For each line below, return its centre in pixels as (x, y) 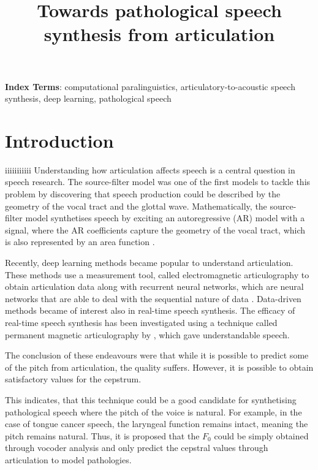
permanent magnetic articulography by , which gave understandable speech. (147, 334)
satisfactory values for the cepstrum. (73, 379)
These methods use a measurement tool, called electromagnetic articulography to (157, 274)
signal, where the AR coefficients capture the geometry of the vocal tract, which (155, 229)
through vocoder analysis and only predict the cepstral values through (137, 448)
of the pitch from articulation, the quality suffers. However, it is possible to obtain (159, 367)
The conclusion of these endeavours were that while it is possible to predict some (157, 355)
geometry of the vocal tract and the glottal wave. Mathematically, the (136, 206)
